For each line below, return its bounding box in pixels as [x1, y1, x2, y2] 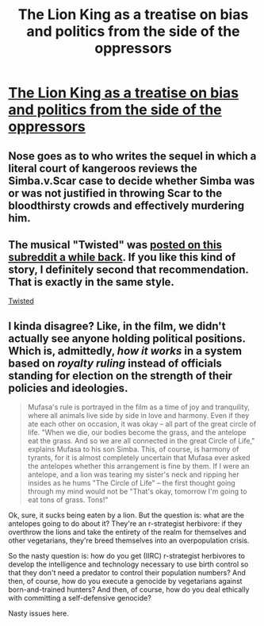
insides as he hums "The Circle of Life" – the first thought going [27, 478, 235, 488]
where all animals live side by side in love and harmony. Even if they [27, 411, 250, 421]
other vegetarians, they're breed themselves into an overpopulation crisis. [8, 536, 250, 545]
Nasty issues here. [8, 609, 70, 618]
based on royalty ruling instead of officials [8, 356, 222, 370]
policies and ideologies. [8, 381, 128, 394]
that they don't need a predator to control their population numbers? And [8, 568, 246, 578]
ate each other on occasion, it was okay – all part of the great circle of [27, 419, 257, 429]
